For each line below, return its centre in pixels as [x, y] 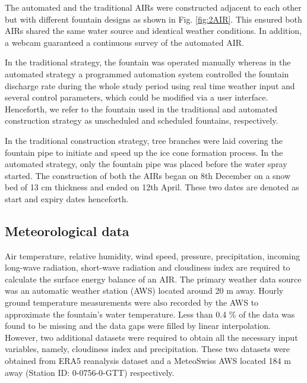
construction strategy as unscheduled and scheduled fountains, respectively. [142, 120]
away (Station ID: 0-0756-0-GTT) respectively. [90, 372]
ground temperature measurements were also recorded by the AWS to [132, 302]
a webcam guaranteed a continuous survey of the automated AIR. [124, 42]
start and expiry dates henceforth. [67, 198]
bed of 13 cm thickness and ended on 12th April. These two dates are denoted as [152, 187]
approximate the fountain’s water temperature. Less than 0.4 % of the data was [150, 314]
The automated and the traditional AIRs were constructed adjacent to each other [153, 7]
